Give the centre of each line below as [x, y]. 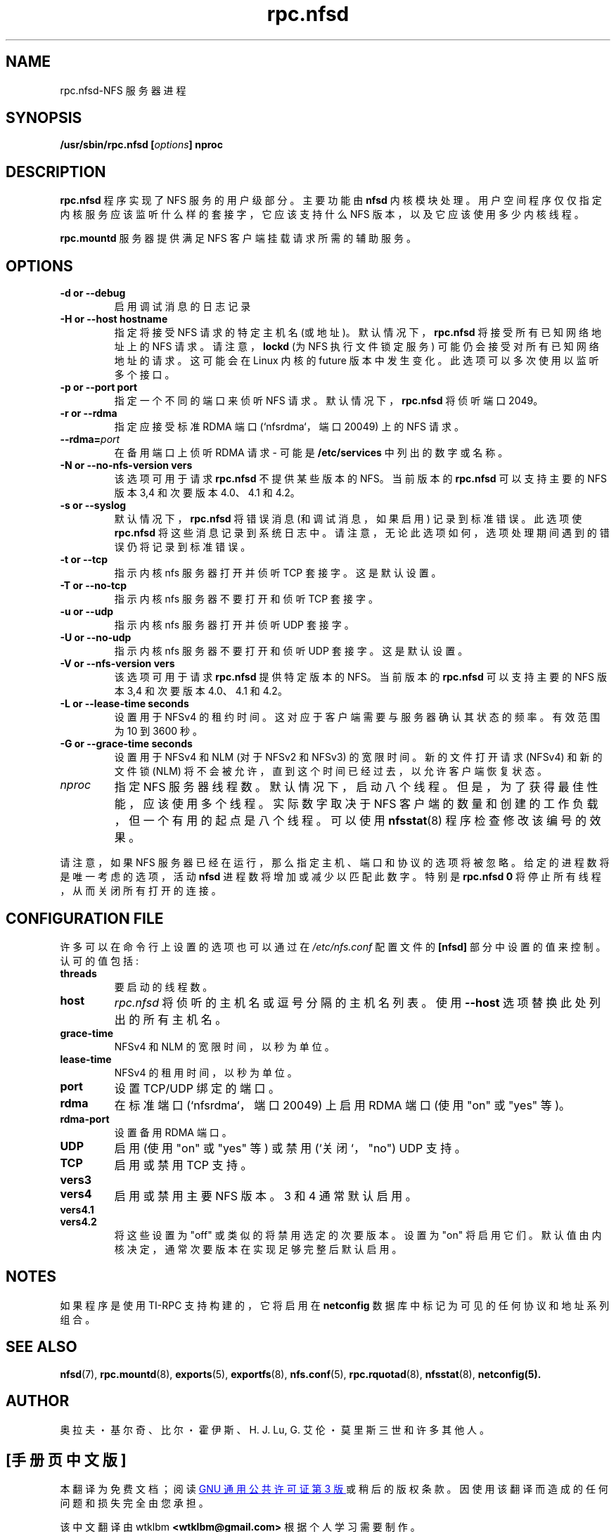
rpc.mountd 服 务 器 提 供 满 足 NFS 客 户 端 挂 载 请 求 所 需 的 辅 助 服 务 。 [238, 238]
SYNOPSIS [44, 118]
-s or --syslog [93, 506]
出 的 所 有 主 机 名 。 [171, 1019]
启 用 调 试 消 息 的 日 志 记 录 [182, 307]
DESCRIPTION [56, 172]
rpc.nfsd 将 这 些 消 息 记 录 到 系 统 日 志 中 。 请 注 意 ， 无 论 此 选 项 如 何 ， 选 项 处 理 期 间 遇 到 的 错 [362, 533]
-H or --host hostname [114, 319]
